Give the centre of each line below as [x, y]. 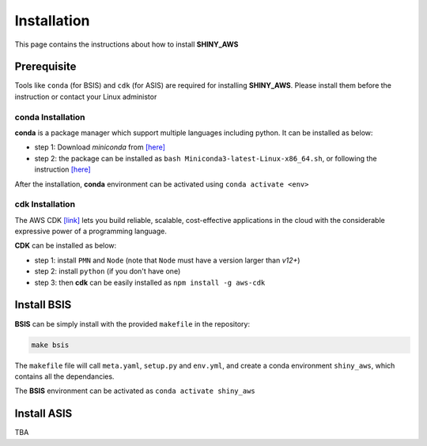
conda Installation [50, 117]
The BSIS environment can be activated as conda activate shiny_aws [135, 391]
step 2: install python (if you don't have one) [108, 271]
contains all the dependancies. [64, 376]
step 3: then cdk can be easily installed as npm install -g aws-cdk [150, 282]
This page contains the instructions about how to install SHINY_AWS [127, 44]
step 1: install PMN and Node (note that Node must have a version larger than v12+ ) [167, 260]
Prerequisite [45, 67]
